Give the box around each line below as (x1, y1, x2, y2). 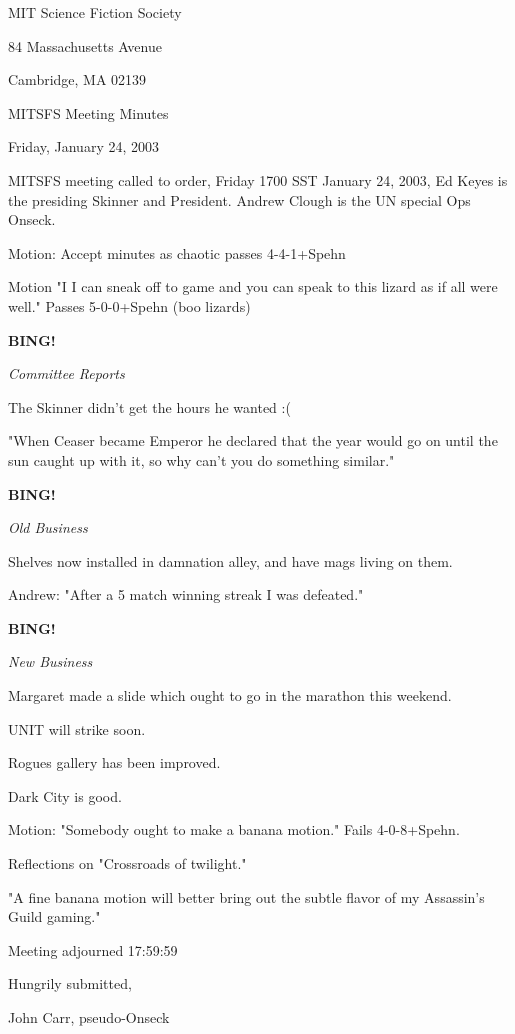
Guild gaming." (8, 906, 101, 927)
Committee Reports (8, 363, 125, 384)
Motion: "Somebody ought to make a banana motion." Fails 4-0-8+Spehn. (8, 819, 460, 840)
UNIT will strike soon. (8, 718, 146, 739)
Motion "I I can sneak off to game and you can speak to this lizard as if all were (8, 276, 498, 297)
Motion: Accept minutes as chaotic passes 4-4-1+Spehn (8, 242, 346, 263)
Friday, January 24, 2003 (8, 136, 160, 157)
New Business (8, 651, 93, 672)
